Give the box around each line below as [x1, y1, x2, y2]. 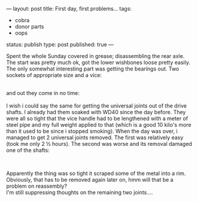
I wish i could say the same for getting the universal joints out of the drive [6, 102, 187, 109]
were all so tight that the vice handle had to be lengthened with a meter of [6, 115, 188, 122]
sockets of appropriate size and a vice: [6, 72, 102, 78]
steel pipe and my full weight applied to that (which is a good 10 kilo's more [6, 121, 191, 128]
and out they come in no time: [6, 90, 80, 96]
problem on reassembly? [6, 182, 68, 189]
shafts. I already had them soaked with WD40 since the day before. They [6, 109, 186, 115]
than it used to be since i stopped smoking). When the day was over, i [6, 128, 178, 134]
